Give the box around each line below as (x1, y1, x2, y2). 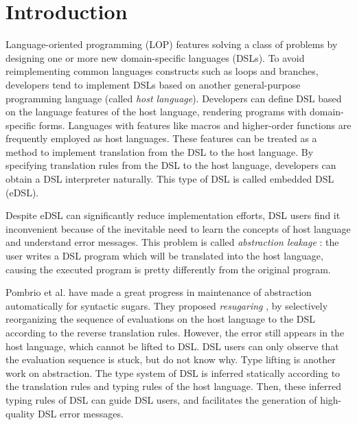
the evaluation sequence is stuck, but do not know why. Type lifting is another (5, 352, 336, 367)
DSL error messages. (38, 406, 124, 420)
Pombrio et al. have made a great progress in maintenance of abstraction (5, 285, 312, 299)
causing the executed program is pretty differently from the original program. (5, 262, 331, 276)
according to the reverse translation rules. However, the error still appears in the (5, 325, 345, 339)
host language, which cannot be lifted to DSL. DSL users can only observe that (5, 338, 339, 353)
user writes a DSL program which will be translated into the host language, (5, 249, 323, 263)
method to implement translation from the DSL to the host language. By (5, 144, 314, 159)
